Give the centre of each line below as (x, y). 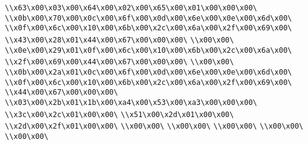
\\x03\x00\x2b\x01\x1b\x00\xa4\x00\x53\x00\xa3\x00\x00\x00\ (131, 102)
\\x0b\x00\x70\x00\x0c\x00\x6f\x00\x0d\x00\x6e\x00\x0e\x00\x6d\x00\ (149, 18)
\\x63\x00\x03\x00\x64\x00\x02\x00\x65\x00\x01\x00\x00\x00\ (131, 8)
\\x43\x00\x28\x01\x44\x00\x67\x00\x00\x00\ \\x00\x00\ (119, 40)
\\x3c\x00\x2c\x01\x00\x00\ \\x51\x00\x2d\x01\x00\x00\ (119, 114)
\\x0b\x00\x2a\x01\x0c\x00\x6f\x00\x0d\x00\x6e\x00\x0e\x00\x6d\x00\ (149, 72)
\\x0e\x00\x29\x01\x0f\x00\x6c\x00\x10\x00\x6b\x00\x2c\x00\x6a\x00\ (149, 50)
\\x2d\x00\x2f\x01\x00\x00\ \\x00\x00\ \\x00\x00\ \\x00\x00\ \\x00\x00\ (154, 126)
